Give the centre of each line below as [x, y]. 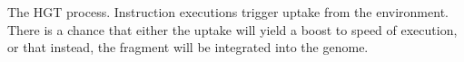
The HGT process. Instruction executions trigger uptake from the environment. [228, 12]
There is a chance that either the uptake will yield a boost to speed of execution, [232, 29]
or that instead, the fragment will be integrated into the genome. [188, 47]
